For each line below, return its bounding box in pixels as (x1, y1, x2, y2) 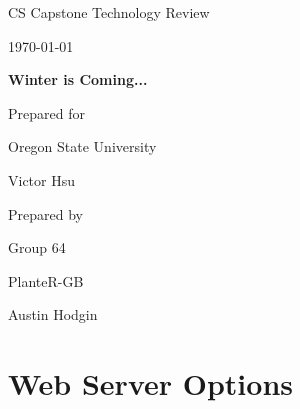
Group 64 (8, 237, 66, 258)
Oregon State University (8, 136, 157, 157)
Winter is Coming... (8, 69, 148, 90)
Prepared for (8, 102, 85, 123)
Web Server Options (8, 363, 293, 404)
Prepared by (8, 203, 83, 224)
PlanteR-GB (8, 270, 84, 291)
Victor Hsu (8, 169, 76, 190)
